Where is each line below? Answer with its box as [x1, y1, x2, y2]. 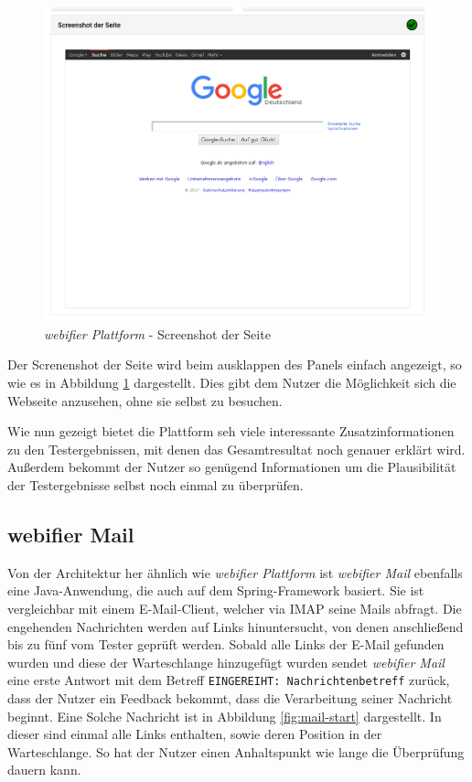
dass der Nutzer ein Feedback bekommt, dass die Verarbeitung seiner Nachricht [7, 689, 453, 708]
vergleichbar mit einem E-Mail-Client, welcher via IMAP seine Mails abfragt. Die [7, 598, 462, 617]
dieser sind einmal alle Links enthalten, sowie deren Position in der [7, 724, 382, 744]
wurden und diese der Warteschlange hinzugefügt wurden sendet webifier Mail [7, 652, 445, 671]
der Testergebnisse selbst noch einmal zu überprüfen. [7, 476, 304, 494]
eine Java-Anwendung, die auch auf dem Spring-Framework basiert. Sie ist [7, 581, 424, 600]
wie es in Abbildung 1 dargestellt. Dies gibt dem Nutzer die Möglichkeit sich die [7, 373, 456, 392]
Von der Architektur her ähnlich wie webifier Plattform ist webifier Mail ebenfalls [7, 562, 463, 582]
